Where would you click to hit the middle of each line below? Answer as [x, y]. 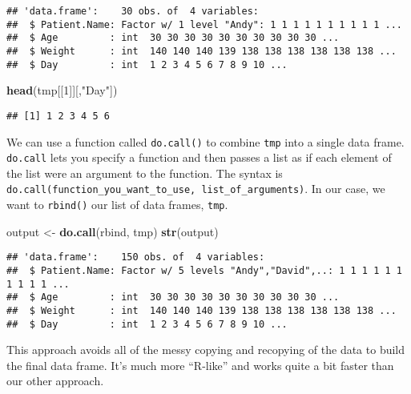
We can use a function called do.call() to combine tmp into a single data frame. [205, 141]
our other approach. [55, 381]
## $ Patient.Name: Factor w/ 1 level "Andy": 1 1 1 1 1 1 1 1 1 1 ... [204, 24]
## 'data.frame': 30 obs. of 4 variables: [133, 11]
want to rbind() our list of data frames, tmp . [117, 205]
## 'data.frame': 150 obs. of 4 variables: [136, 257]
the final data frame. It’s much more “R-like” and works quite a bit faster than [200, 365]
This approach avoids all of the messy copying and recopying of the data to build [206, 350]
